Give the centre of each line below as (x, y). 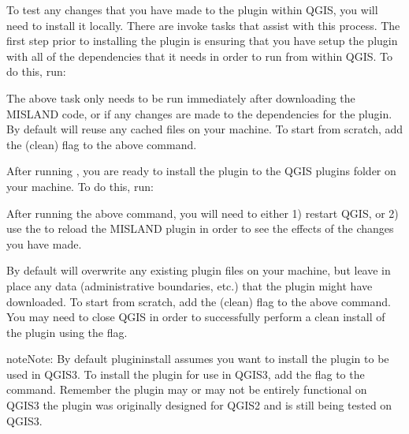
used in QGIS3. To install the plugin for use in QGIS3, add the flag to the (186, 374)
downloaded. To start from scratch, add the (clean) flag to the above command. (199, 301)
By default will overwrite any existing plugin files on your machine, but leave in (199, 270)
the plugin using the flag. (67, 332)
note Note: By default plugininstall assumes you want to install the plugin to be (198, 359)
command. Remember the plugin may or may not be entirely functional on (187, 389)
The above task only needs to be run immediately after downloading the (181, 97)
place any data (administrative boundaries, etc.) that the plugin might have (190, 285)
